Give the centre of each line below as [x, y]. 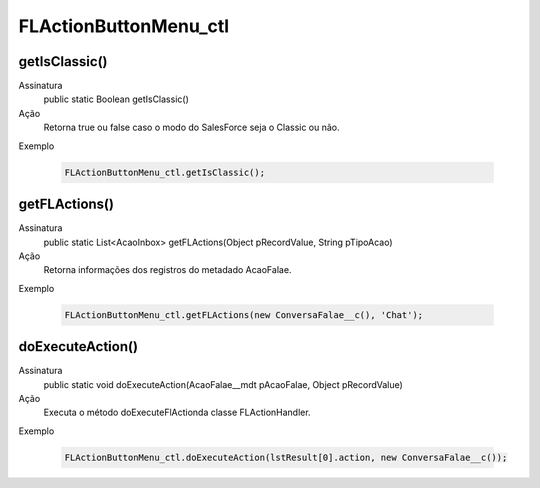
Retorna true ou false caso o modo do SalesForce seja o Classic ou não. [191, 127]
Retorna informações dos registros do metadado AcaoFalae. [167, 270]
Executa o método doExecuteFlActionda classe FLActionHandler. [177, 412]
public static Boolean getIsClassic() [116, 99]
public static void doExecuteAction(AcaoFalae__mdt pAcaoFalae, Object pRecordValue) [223, 384]
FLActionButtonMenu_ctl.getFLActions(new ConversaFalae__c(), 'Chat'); [244, 314]
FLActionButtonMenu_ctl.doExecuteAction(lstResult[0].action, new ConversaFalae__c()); [286, 457]
